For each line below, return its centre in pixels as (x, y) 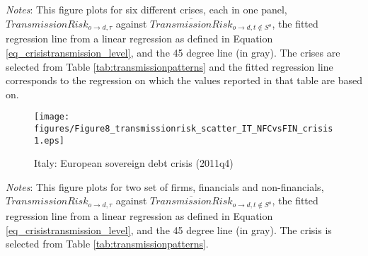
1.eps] (49, 140)
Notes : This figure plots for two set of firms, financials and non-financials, (165, 186)
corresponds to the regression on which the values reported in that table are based (184, 80)
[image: (52, 117)
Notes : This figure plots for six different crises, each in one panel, (146, 9)
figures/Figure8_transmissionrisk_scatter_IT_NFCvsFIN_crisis (184, 128)
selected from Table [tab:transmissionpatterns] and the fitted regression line (169, 66)
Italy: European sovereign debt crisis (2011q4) (134, 163)
